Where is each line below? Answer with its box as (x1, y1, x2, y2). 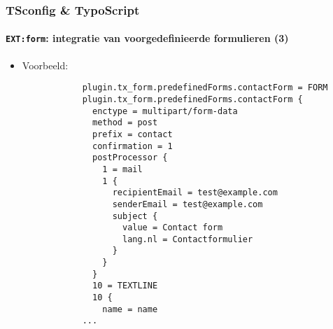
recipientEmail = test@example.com (112, 188, 278, 198)
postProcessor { (92, 153, 168, 163)
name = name (102, 304, 158, 314)
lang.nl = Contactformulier (122, 234, 253, 244)
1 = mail (102, 164, 143, 174)
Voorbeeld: (22, 57, 69, 72)
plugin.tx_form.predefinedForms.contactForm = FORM (82, 83, 328, 93)
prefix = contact (92, 129, 173, 139)
